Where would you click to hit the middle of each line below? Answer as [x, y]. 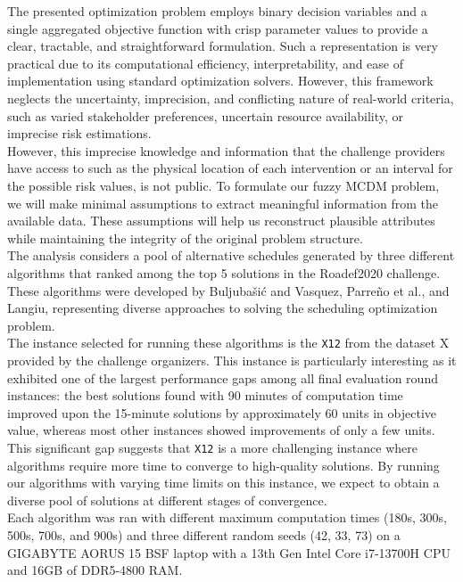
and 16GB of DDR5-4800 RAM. [95, 570]
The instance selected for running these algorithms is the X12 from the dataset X [228, 343]
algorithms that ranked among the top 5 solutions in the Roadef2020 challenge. [224, 272]
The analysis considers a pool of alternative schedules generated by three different [231, 255]
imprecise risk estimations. [79, 133]
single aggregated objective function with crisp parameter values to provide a [218, 28]
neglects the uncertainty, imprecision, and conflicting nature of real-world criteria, [231, 98]
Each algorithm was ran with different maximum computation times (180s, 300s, [227, 517]
